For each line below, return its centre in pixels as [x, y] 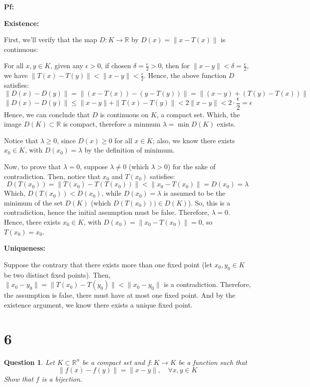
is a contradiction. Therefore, [207, 284]
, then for [176, 65]
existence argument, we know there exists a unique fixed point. [98, 304]
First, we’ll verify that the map [51, 39]
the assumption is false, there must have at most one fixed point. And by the [120, 295]
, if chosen [116, 65]
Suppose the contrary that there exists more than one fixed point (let [108, 264]
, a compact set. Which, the [198, 114]
